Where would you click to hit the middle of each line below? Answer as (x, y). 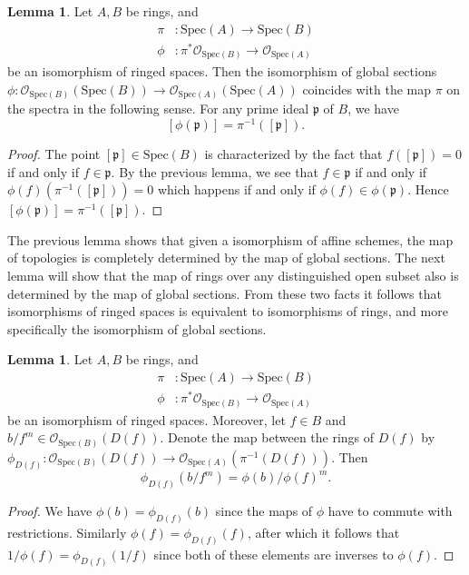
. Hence (428, 189)
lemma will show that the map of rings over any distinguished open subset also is (233, 275)
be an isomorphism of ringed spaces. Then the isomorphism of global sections (222, 71)
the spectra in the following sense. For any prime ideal (158, 109)
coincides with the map (367, 89)
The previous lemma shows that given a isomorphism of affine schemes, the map (230, 239)
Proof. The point (54, 154)
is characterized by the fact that (293, 154)
